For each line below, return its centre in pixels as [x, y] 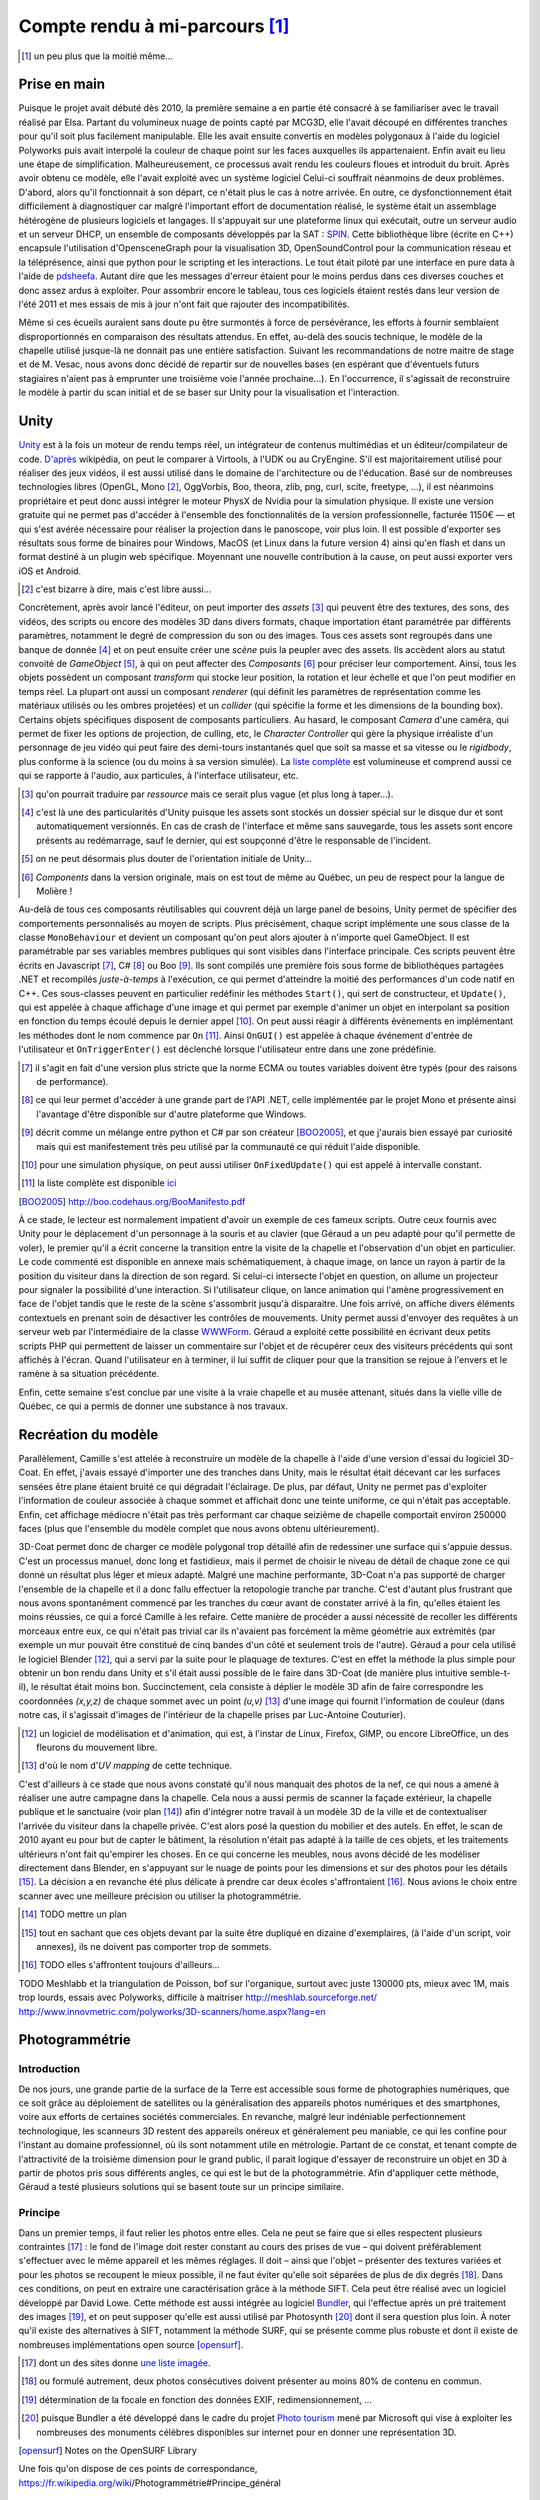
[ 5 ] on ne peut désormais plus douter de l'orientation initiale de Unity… [166, 859]
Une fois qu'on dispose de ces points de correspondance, [138, 2469]
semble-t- [490, 1672]
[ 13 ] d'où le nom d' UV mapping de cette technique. [127, 1766]
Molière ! [54, 891]
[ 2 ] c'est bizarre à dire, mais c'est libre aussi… [116, 589]
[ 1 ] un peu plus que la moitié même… [97, 56]
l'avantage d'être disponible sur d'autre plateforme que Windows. [171, 1114]
